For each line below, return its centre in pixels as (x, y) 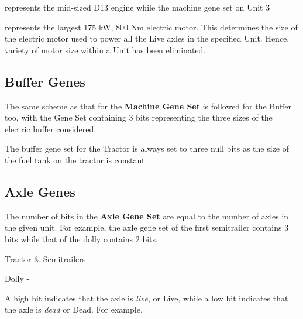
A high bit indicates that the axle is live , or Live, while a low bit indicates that (147, 298)
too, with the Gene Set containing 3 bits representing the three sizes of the (139, 117)
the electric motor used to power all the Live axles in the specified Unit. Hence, (147, 38)
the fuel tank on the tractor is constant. (76, 159)
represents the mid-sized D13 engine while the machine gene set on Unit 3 (137, 7)
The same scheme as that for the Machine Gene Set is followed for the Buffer (148, 106)
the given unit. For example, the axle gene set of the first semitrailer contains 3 (147, 227)
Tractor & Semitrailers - (48, 258)
